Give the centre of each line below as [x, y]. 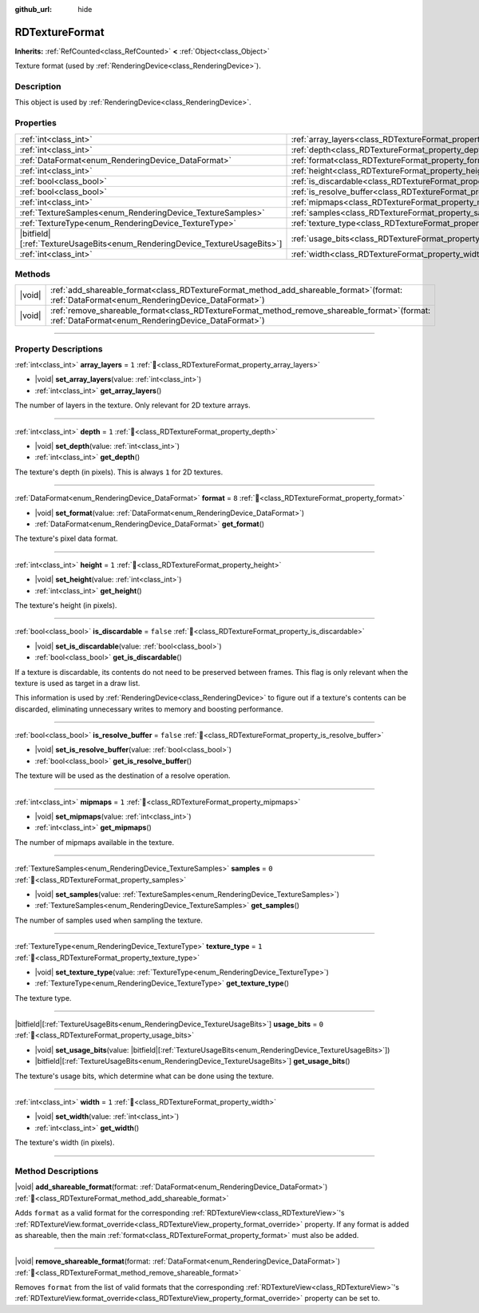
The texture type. [43, 998]
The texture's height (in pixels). [66, 605]
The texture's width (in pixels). [65, 1143]
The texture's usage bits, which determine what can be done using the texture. [144, 1076]
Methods [33, 274]
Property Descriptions [59, 349]
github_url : [33, 9]
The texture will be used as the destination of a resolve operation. [123, 776]
